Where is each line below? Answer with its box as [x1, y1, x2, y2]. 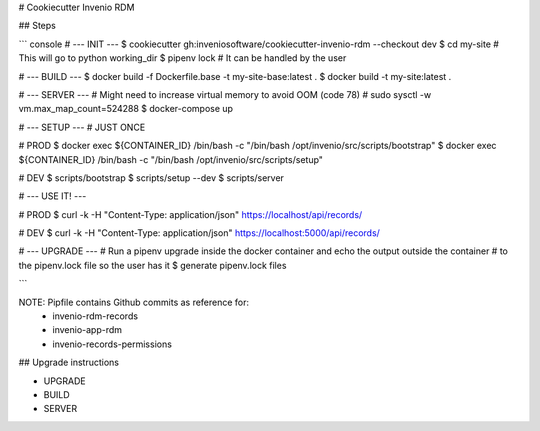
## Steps [18, 20, 57, 32]
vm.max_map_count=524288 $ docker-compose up [18, 103, 234, 115]
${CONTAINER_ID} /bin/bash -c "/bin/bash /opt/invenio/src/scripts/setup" [18, 153, 324, 165]
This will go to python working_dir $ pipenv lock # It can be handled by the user [18, 52, 347, 64]
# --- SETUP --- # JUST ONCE [18, 121, 146, 133]
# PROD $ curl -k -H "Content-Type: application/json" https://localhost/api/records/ [18, 208, 363, 220]
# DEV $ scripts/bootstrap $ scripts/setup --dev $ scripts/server [18, 171, 285, 184]
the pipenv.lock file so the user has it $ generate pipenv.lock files [18, 259, 287, 271]
